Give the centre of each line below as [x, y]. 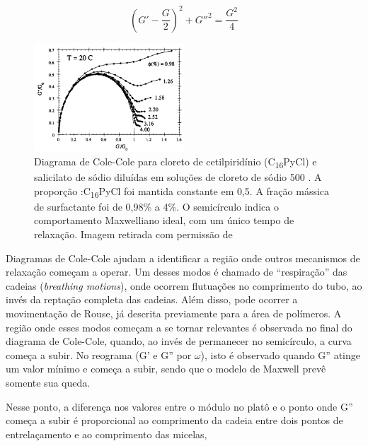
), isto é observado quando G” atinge [280, 354]
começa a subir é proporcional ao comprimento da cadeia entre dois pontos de [174, 420]
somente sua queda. [48, 382]
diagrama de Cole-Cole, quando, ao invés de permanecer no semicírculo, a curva [179, 341]
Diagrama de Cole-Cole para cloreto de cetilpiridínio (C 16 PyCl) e [176, 162]
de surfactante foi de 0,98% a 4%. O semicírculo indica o [156, 206]
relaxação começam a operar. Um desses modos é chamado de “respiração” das [177, 272]
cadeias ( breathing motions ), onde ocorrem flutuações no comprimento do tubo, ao [184, 285]
